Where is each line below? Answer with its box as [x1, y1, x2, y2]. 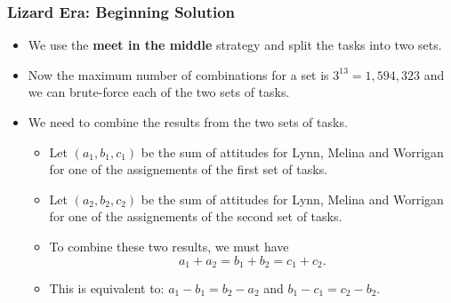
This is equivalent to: [49, 279, 165, 298]
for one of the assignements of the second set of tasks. [49, 207, 342, 226]
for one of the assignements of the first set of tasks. [49, 160, 328, 179]
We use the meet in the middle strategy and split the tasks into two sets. [28, 36, 442, 54]
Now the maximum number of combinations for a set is [28, 65, 329, 84]
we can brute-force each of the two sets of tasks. [28, 83, 290, 101]
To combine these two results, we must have [49, 236, 289, 255]
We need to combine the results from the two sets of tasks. [28, 113, 348, 131]
